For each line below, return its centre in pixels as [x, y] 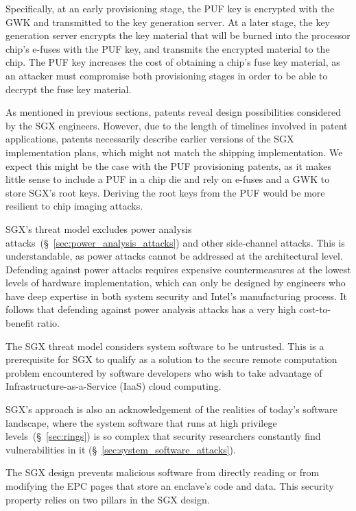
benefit [20, 323]
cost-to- [315, 309]
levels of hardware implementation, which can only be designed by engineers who [176, 283]
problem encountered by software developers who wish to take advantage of [164, 372]
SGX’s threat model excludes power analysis [99, 228]
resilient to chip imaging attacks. [74, 206]
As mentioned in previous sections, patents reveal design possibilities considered [173, 112]
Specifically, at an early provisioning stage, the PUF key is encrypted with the [170, 8]
